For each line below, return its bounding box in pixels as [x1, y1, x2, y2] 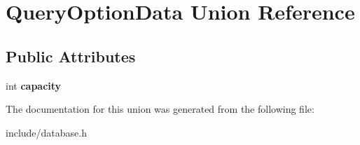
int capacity [6, 78, 62, 92]
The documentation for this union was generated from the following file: [6, 102, 314, 116]
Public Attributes [6, 45, 136, 67]
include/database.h [6, 125, 87, 139]
